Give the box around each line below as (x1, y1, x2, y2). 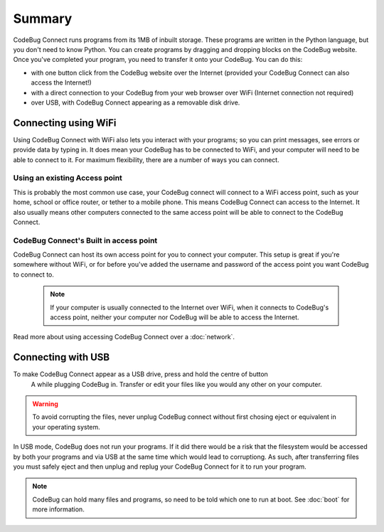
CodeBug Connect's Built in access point (13, 235, 158, 245)
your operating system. (32, 422, 101, 431)
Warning (32, 400, 58, 408)
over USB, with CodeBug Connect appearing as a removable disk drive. (31, 98, 240, 107)
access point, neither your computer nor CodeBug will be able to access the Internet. (50, 313, 299, 321)
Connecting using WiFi (13, 117, 117, 129)
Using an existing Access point (13, 173, 122, 183)
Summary (13, 11, 73, 26)
